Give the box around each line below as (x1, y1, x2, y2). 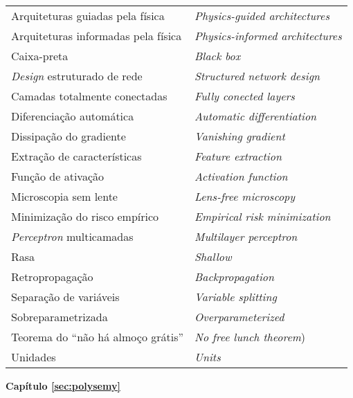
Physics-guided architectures (194, 8, 329, 24)
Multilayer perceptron (194, 228, 298, 244)
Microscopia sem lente (11, 188, 118, 204)
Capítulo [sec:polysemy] (6, 379, 120, 392)
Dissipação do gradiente (11, 128, 126, 144)
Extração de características (11, 148, 142, 164)
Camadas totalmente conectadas (11, 88, 168, 104)
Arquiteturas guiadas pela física (11, 8, 165, 24)
